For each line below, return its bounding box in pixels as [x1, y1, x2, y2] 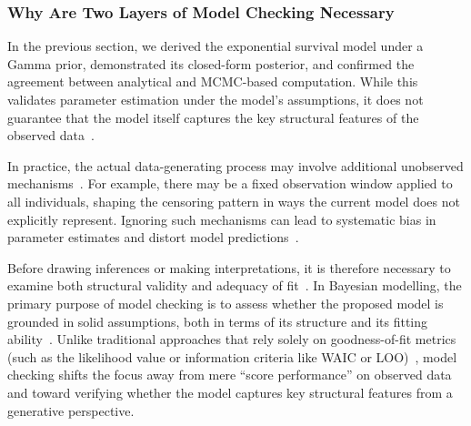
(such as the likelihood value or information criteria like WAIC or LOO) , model [7, 347, 457, 366]
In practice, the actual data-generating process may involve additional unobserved [7, 156, 464, 175]
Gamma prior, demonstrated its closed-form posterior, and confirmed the [7, 54, 415, 73]
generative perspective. [7, 401, 135, 420]
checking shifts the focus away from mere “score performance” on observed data [7, 365, 452, 384]
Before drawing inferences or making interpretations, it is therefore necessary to [7, 258, 451, 277]
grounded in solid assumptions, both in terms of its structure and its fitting [7, 311, 428, 330]
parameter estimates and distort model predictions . [7, 228, 299, 247]
